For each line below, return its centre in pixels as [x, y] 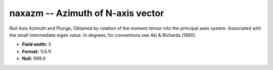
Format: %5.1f [37, 51]
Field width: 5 [37, 44]
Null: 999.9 [34, 58]
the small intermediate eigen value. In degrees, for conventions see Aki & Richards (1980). [103, 35]
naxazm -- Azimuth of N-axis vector [87, 13]
